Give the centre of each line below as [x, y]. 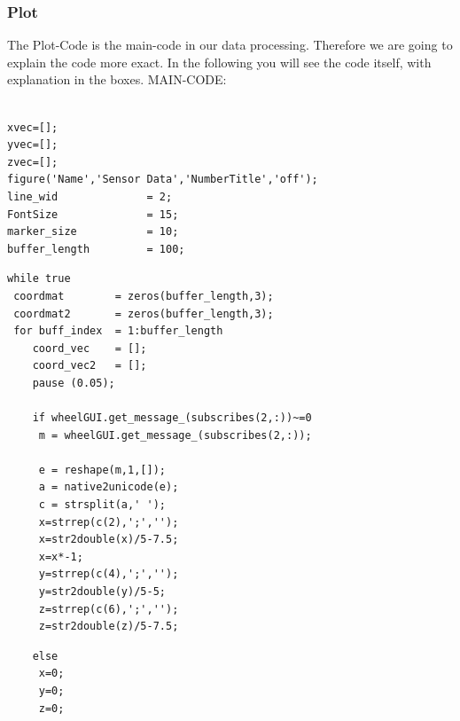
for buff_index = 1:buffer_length [118, 331]
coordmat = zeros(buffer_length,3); [144, 296]
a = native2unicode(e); [109, 487]
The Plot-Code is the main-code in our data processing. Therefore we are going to [230, 45]
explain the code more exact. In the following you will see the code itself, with [219, 62]
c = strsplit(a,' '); [102, 505]
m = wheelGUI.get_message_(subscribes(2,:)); [175, 435]
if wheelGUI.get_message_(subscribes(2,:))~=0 [172, 418]
